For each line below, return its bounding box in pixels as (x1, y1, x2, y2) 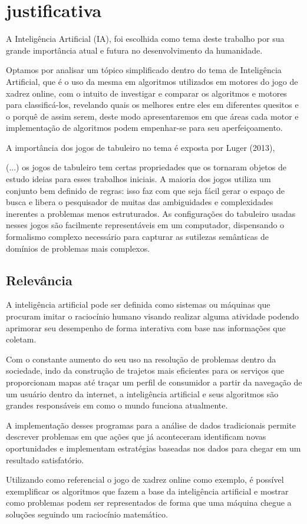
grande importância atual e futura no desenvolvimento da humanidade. (6, 44, 263, 56)
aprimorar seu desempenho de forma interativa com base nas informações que (6, 321, 286, 334)
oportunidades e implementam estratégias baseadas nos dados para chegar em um (6, 441, 301, 454)
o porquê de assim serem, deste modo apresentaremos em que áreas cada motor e (6, 110, 299, 122)
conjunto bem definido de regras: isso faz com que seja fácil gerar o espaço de (6, 184, 285, 196)
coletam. (6, 333, 37, 345)
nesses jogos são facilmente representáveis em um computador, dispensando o (6, 219, 285, 231)
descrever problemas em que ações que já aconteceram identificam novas (6, 430, 266, 443)
